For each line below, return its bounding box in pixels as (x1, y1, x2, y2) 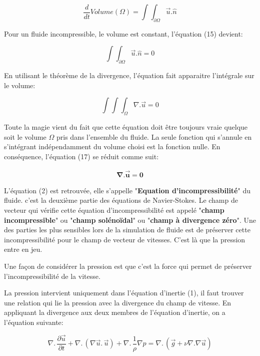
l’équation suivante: (4, 316, 63, 327)
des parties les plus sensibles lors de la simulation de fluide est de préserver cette (4, 224, 250, 235)
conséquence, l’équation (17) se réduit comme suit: (4, 151, 159, 161)
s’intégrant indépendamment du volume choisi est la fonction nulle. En (4, 141, 220, 152)
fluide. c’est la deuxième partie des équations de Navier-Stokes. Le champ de (4, 195, 238, 205)
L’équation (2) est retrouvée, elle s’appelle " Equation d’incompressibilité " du (4, 185, 250, 195)
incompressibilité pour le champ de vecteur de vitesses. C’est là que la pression (4, 234, 245, 244)
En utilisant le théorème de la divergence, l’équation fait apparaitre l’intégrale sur (4, 70, 254, 81)
